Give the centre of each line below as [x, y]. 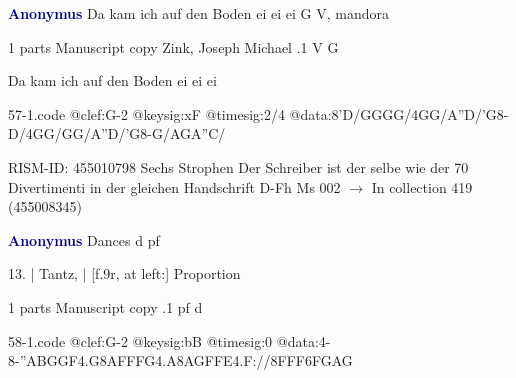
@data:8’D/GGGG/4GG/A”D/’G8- [399, 113]
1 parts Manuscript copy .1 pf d [105, 306]
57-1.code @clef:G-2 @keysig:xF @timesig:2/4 [146, 113]
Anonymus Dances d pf [84, 239]
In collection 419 [422, 186]
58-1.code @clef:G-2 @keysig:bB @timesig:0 [140, 340]
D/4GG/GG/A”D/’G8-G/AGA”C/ [117, 133]
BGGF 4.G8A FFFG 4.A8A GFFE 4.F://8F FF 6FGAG [194, 360]
